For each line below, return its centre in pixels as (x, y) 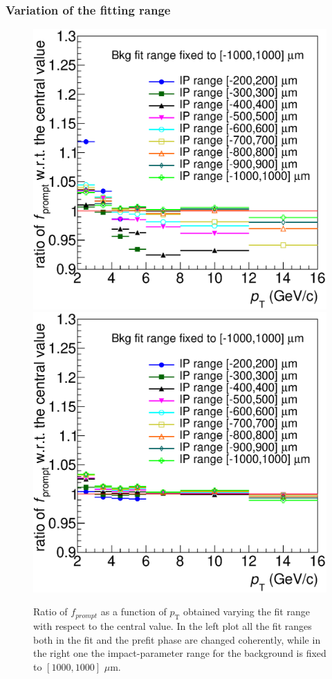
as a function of (133, 612)
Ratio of (50, 612)
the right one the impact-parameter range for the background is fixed (180, 653)
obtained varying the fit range (247, 612)
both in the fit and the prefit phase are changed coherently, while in (177, 639)
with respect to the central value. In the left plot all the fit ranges (173, 626)
